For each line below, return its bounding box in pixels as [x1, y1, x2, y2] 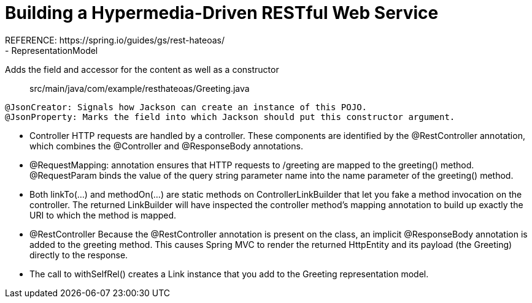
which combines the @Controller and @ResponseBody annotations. [29, 140, 303, 151]
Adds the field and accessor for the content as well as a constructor [5, 64, 279, 75]
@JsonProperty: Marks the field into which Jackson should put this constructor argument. [5, 111, 455, 122]
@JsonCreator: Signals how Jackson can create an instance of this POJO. [5, 102, 368, 112]
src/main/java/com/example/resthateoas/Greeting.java [29, 83, 250, 94]
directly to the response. [29, 249, 128, 260]
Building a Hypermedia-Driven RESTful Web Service [5, 2, 439, 23]
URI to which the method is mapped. [29, 209, 177, 220]
